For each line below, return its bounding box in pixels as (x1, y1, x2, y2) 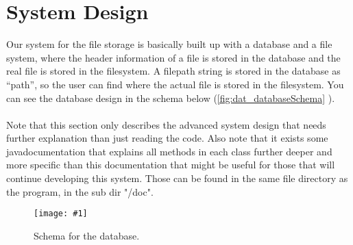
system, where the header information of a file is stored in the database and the (6, 50, 341, 64)
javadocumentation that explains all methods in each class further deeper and (6, 144, 332, 158)
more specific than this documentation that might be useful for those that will (6, 157, 335, 172)
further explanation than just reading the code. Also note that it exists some (6, 131, 328, 145)
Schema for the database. (34, 228, 140, 242)
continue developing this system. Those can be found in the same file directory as (6, 171, 348, 185)
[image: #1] (34, 209, 88, 219)
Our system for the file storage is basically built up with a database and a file (6, 37, 332, 51)
